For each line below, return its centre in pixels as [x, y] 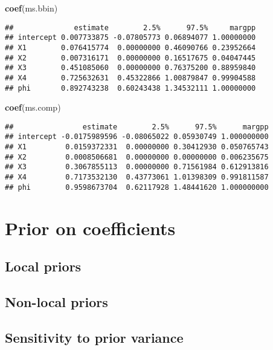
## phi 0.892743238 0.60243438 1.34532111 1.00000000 [130, 88]
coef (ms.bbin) [31, 8]
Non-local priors [56, 301]
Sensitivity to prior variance [94, 337]
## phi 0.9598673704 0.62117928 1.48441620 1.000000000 [137, 187]
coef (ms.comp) [33, 107]
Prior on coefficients [90, 228]
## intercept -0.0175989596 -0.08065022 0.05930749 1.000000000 [137, 137]
